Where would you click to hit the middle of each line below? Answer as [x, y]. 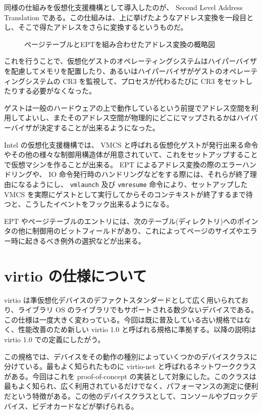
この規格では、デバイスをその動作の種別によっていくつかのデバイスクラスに [131, 356]
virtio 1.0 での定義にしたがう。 [55, 339]
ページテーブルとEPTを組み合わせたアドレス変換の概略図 [120, 44]
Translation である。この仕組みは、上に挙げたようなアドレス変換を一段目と [129, 17]
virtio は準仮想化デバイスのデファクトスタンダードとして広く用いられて [123, 300]
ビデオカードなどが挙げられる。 [85, 406]
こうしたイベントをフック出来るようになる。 [99, 204]
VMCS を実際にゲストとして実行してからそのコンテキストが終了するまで [125, 194]
